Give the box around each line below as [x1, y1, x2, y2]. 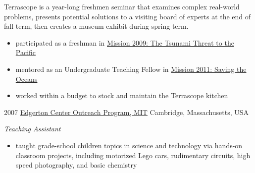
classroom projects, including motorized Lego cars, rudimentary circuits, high [15, 150, 251, 160]
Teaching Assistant [4, 123, 61, 134]
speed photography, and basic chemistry [15, 160, 137, 170]
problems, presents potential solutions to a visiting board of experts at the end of [4, 11, 251, 21]
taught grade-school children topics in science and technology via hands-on [15, 140, 243, 150]
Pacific [15, 47, 36, 58]
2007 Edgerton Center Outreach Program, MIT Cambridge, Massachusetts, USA [4, 107, 249, 117]
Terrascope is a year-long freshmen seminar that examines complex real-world [4, 1, 240, 11]
